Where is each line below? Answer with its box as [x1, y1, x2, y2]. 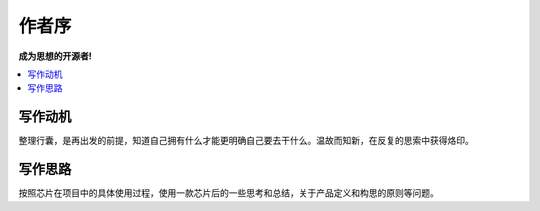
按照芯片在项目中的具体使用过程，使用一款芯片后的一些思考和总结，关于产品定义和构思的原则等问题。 [18, 187, 439, 199]
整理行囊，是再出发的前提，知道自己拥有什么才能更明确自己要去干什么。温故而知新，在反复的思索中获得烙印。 [18, 135, 474, 147]
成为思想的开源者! [18, 50, 92, 62]
